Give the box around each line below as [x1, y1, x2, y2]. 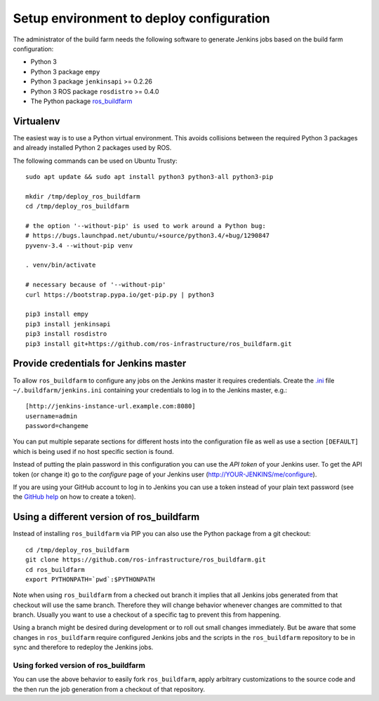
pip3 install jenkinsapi [25, 320, 111, 328]
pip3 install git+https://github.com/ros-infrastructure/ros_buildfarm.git [25, 340, 292, 347]
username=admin [25, 412, 78, 420]
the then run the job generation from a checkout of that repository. [13, 685, 206, 693]
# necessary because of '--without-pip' [25, 281, 166, 289]
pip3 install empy [25, 310, 89, 319]
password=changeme [25, 422, 89, 430]
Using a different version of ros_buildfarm [13, 511, 200, 523]
